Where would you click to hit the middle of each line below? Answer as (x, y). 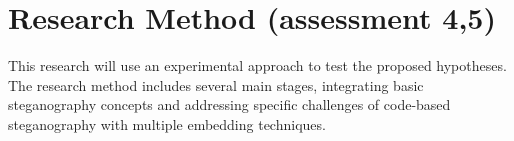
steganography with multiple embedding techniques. (167, 123)
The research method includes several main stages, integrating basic (216, 84)
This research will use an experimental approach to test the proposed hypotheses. (257, 65)
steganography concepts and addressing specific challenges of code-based (229, 104)
